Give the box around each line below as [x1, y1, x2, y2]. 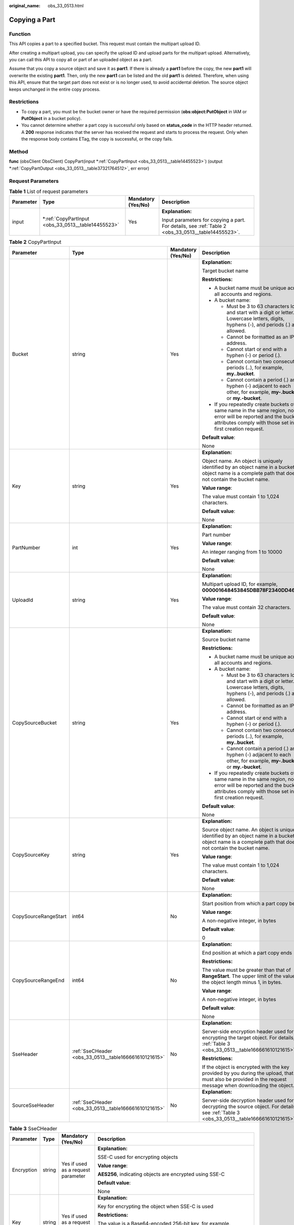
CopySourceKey [12, 851, 50, 858]
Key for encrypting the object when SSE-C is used [97, 1203, 214, 1210]
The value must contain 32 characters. [202, 604, 292, 611]
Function [9, 30, 31, 37]
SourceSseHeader [12, 1102, 54, 1108]
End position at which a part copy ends [202, 949, 293, 956]
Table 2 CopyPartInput [9, 239, 61, 245]
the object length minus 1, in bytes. [202, 979, 283, 985]
